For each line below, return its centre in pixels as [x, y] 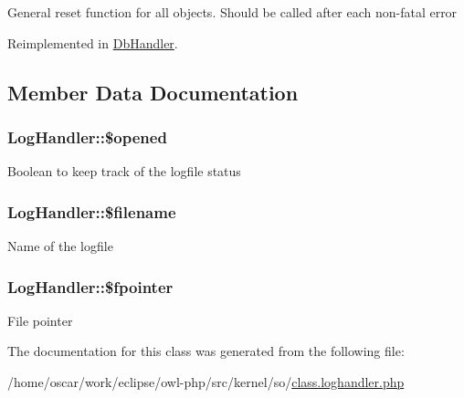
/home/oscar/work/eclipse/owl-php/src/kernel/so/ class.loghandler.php [206, 382]
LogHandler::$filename [92, 211]
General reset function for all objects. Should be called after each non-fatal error [232, 12]
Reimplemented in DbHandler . [93, 42]
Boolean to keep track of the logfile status [124, 171]
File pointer [40, 320]
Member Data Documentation [153, 92]
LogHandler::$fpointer [90, 286]
